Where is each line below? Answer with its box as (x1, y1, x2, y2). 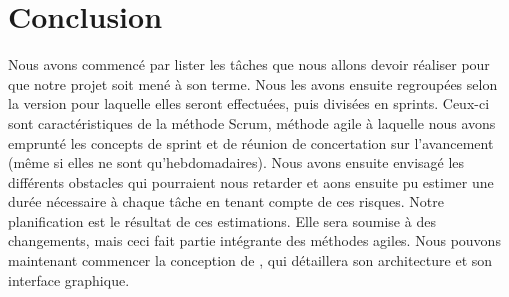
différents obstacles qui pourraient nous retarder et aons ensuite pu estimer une (8, 171, 494, 192)
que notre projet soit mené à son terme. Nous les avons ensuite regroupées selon (8, 73, 498, 94)
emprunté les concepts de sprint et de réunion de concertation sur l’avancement (8, 132, 494, 153)
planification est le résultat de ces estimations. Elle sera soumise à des (8, 210, 436, 231)
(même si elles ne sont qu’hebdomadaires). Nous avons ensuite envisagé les (8, 152, 465, 173)
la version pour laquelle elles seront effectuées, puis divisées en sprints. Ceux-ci (8, 93, 490, 114)
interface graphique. (8, 269, 130, 290)
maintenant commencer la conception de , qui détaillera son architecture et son (8, 250, 493, 271)
